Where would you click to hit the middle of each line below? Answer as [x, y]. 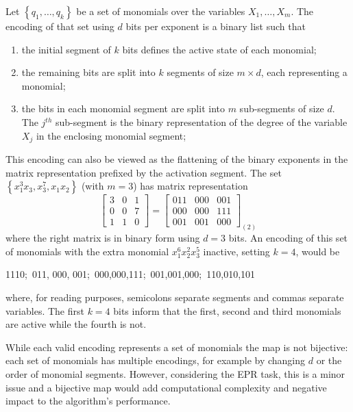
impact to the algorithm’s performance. [88, 401]
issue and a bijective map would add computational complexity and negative [166, 387]
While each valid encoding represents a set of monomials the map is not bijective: [177, 347]
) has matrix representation [191, 186]
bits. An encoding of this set [288, 238]
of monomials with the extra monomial [87, 251]
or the [329, 360]
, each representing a [304, 72]
